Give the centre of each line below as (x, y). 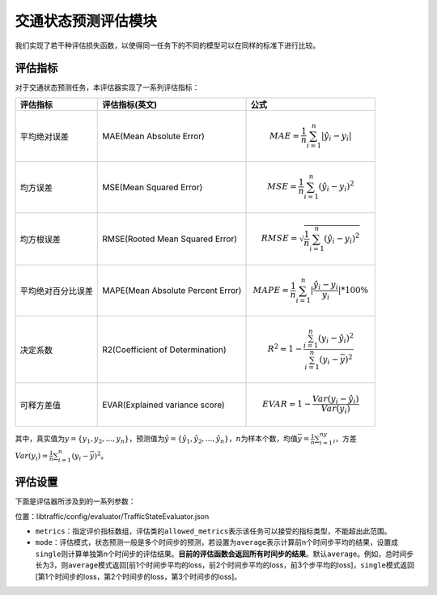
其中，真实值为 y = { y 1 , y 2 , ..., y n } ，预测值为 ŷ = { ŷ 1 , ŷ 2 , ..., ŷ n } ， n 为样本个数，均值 (157, 440)
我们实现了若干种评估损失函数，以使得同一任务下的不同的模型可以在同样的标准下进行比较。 (167, 45)
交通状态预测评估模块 (86, 21)
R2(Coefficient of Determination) (164, 350)
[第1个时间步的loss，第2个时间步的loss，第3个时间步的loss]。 (138, 576)
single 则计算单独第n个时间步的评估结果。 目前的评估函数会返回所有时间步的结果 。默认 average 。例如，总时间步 (225, 554)
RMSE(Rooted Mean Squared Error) (170, 239)
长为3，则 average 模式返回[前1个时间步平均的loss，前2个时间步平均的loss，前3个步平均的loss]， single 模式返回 (225, 565)
